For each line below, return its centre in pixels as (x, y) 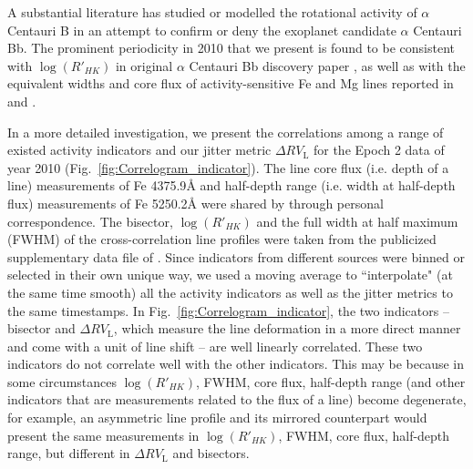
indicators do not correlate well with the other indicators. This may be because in (236, 364)
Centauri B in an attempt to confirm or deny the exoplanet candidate (202, 30)
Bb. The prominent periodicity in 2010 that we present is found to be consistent (231, 48)
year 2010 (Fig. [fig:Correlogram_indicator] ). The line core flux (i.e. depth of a (228, 167)
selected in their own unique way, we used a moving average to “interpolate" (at (230, 275)
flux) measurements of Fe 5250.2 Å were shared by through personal (195, 203)
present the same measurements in (103, 435)
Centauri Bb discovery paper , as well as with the (327, 65)
